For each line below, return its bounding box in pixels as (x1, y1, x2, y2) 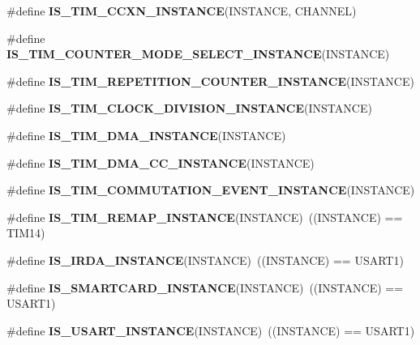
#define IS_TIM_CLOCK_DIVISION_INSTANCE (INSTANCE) (6, 100, 372, 117)
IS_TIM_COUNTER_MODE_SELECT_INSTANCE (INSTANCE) (6, 45, 390, 62)
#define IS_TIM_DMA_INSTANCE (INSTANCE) (6, 126, 286, 143)
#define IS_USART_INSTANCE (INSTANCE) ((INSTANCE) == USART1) (6, 322, 415, 339)
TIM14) (6, 224, 45, 241)
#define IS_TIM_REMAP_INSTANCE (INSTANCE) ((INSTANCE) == (6, 208, 403, 225)
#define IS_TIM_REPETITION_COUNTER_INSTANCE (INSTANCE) (6, 72, 414, 89)
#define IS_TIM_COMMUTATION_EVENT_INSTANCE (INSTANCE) (6, 181, 415, 198)
